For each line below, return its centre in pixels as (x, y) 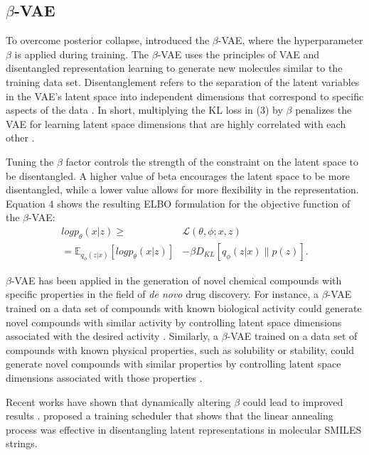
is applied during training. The (82, 54)
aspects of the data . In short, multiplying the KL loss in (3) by (144, 110)
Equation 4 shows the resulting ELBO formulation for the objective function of (178, 203)
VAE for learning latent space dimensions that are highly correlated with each (176, 123)
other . (20, 138)
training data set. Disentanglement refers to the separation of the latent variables (183, 81)
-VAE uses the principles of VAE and (239, 54)
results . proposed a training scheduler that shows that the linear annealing (170, 416)
